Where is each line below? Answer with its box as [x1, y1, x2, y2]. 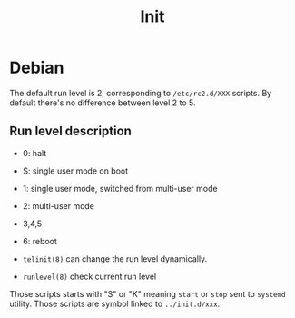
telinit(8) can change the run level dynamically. [22, 253, 208, 264]
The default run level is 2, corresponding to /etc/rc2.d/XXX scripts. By [9, 87, 272, 98]
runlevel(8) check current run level [22, 271, 157, 282]
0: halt [22, 147, 47, 158]
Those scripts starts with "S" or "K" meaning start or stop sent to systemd [9, 288, 286, 299]
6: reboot [22, 235, 57, 246]
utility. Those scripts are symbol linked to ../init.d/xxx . [9, 298, 221, 309]
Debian [9, 57, 64, 78]
